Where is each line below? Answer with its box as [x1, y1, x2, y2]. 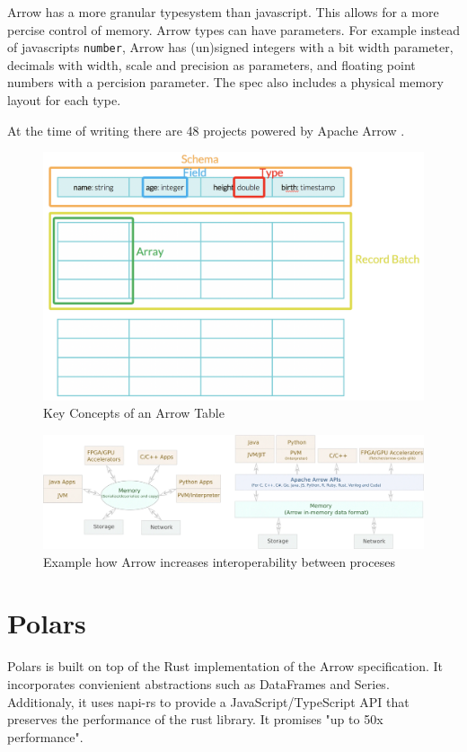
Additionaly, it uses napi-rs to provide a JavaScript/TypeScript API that [7, 692, 410, 711]
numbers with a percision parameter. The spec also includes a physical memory [7, 73, 444, 92]
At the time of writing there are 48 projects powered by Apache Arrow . [7, 120, 405, 139]
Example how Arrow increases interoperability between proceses [43, 552, 395, 571]
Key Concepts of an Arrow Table [43, 403, 225, 422]
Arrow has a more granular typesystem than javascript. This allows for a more [7, 3, 439, 21]
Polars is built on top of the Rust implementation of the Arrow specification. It [7, 657, 443, 676]
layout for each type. [7, 91, 121, 110]
